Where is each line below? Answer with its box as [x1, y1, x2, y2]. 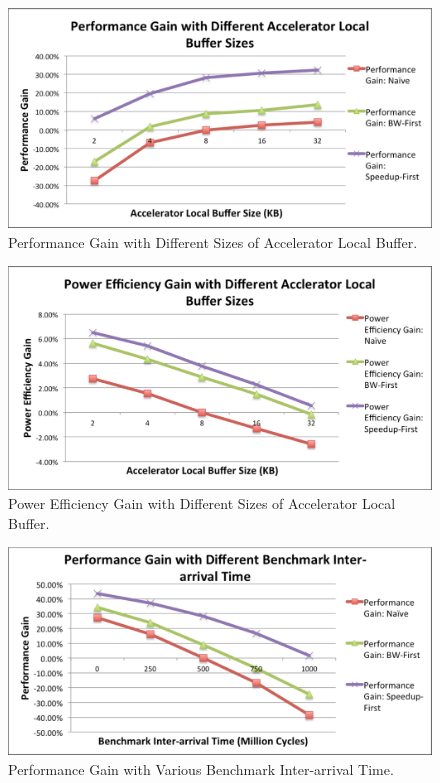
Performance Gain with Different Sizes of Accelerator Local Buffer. [8, 231, 418, 252]
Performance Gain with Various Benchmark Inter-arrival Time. [8, 758, 394, 779]
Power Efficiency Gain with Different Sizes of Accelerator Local [8, 493, 396, 514]
